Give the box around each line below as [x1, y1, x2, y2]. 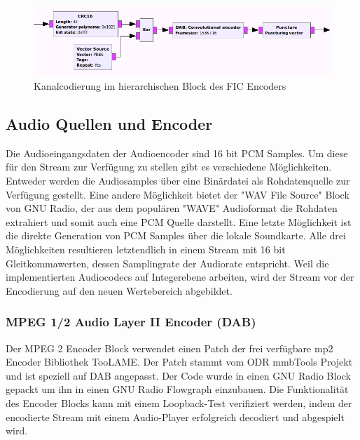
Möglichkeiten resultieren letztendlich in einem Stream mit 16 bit [6, 241, 286, 256]
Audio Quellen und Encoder [6, 112, 213, 134]
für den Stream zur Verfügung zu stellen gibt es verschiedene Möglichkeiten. [6, 159, 332, 174]
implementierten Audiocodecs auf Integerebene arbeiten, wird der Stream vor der [6, 269, 354, 284]
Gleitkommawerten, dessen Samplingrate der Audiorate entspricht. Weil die [6, 255, 329, 270]
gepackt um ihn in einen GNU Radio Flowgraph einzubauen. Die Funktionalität [6, 382, 349, 396]
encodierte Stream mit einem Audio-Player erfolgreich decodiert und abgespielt [6, 409, 345, 424]
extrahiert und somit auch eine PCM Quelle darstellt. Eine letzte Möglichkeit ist [6, 214, 352, 229]
